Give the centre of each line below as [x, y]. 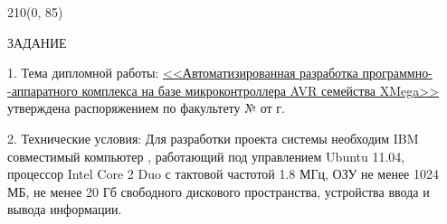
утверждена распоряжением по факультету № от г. [146, 108]
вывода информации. [65, 209]
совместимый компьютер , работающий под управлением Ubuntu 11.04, [206, 156]
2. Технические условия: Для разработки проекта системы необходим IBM [213, 138]
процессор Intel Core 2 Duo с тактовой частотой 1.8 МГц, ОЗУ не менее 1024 [223, 174]
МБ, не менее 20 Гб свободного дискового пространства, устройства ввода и [219, 191]
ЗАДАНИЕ [37, 42]
